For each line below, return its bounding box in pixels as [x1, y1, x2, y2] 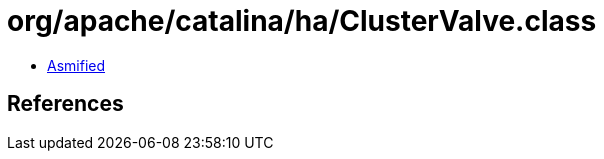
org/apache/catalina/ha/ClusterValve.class [7, 4, 597, 38]
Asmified [47, 56, 106, 74]
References [7, 91, 124, 117]
